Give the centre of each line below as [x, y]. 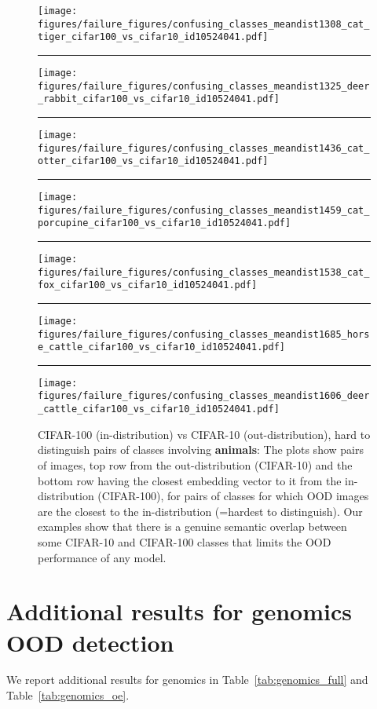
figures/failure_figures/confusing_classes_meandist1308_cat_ [204, 24]
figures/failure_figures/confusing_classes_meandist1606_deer [204, 396]
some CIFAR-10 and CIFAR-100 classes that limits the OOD [185, 541]
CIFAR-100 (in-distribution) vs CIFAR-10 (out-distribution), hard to [204, 434]
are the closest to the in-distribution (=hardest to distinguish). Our [200, 511]
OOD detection [90, 642]
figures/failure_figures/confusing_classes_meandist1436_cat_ [204, 148]
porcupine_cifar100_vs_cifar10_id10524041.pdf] [165, 223]
